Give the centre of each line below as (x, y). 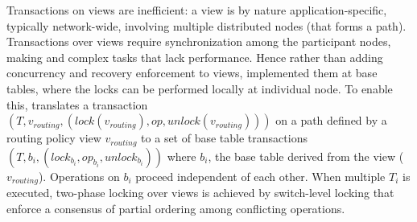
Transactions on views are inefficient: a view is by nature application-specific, (197, 10)
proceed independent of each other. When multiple (260, 176)
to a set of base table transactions (224, 138)
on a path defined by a (331, 120)
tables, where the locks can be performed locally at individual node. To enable (200, 88)
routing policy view (54, 138)
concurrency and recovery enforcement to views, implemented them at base (192, 73)
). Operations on (79, 176)
